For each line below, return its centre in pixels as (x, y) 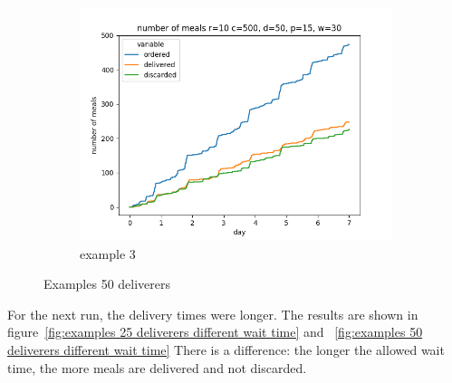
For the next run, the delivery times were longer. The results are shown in (213, 314)
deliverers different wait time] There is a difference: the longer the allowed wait (226, 349)
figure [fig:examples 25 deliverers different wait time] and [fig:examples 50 (215, 332)
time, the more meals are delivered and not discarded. (157, 367)
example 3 (108, 253)
